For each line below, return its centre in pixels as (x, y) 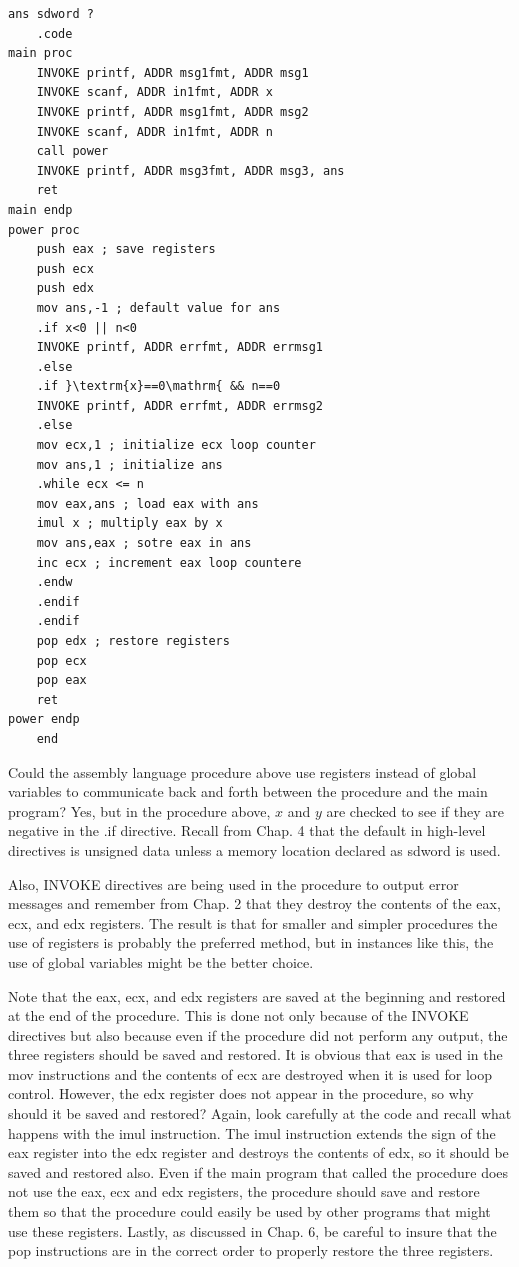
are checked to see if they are (415, 810)
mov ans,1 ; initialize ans (129, 464)
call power (72, 151)
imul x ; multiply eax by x (129, 523)
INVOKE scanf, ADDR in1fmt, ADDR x (154, 92)
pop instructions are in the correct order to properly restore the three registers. (251, 1250)
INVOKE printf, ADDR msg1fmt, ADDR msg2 (172, 111)
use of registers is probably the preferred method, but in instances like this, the (251, 942)
